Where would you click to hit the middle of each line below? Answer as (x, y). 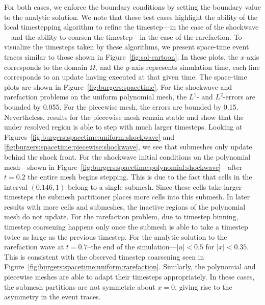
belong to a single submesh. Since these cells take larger (155, 186)
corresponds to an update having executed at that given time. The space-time (126, 77)
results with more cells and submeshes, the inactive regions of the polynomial (125, 206)
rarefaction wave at (34, 247)
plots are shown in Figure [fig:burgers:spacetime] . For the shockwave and (118, 86)
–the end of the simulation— (132, 247)
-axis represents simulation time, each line (194, 67)
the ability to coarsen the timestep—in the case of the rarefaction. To (134, 36)
